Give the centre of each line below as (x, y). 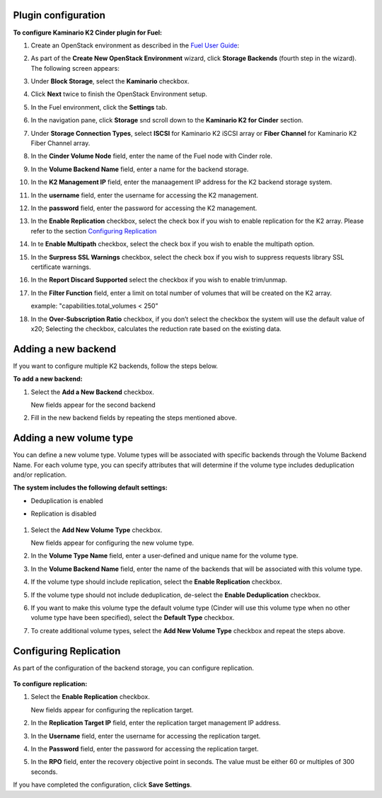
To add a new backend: (48, 379)
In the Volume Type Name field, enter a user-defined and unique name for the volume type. (164, 556)
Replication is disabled (64, 514)
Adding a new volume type (73, 438)
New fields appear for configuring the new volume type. (112, 543)
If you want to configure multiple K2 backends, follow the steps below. (116, 366)
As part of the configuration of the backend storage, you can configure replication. (134, 668)
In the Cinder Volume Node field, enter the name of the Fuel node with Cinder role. (151, 156)
